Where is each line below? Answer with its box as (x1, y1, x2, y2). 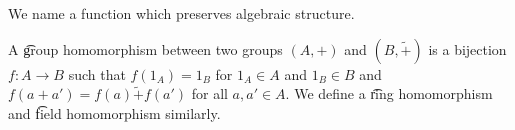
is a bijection (428, 38, 507, 59)
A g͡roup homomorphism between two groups (8, 38, 283, 59)
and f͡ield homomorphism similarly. (8, 102, 221, 123)
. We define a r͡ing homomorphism (285, 83, 493, 104)
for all (191, 83, 228, 104)
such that (68, 63, 126, 84)
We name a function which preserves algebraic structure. (8, 3, 355, 23)
